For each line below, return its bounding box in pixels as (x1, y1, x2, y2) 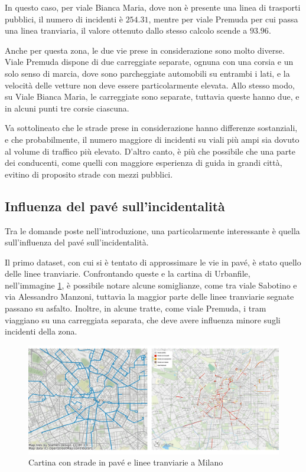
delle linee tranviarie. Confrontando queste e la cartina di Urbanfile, (5, 267, 250, 280)
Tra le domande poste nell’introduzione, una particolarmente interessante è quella (5, 224, 300, 237)
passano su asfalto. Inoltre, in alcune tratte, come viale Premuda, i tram (5, 302, 266, 314)
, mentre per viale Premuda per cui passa (148, 12, 298, 25)
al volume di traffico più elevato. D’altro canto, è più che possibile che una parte (5, 145, 295, 157)
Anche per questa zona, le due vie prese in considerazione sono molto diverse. (5, 44, 285, 56)
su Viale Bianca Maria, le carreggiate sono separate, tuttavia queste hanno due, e (5, 90, 300, 103)
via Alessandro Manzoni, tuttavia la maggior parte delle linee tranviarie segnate (5, 290, 294, 303)
